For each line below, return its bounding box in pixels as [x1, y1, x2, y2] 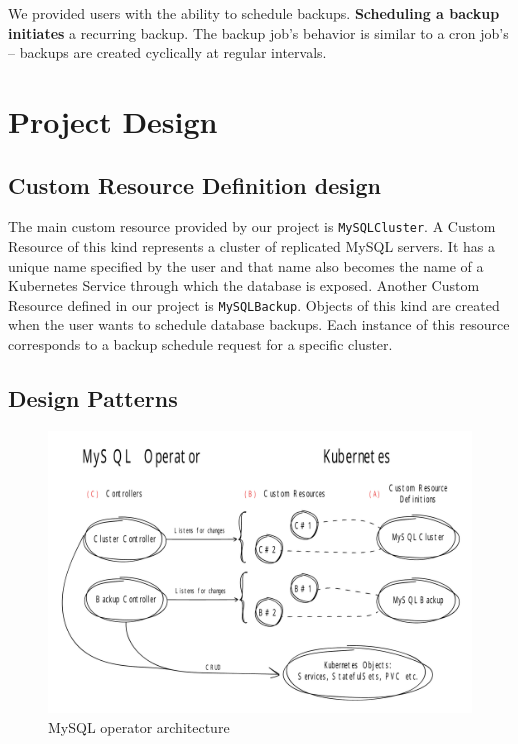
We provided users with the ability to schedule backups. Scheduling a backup [8, 3, 500, 23]
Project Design [8, 100, 218, 141]
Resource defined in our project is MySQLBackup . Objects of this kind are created [8, 294, 500, 315]
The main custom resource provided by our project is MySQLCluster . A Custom [8, 216, 496, 237]
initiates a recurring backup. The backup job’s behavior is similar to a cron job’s [8, 22, 509, 43]
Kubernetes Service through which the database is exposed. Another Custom [8, 275, 480, 296]
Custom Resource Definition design [8, 169, 382, 200]
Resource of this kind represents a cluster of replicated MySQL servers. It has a [8, 236, 495, 257]
